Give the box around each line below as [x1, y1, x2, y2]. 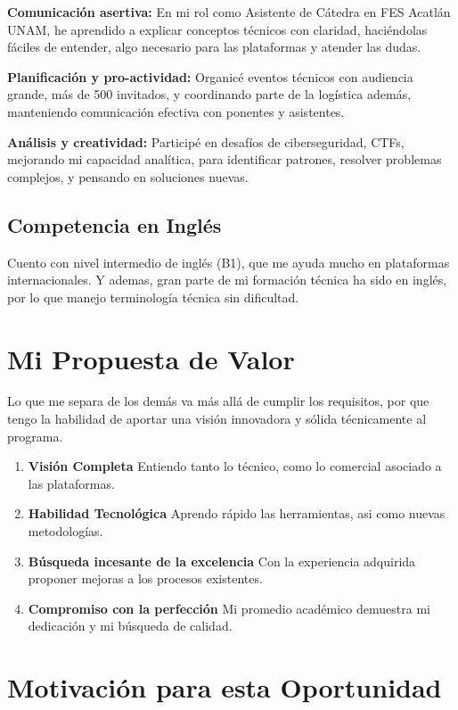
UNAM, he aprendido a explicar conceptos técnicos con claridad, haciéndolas [7, 20, 428, 38]
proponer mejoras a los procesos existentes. [28, 569, 263, 588]
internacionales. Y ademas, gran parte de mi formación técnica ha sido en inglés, [7, 270, 447, 289]
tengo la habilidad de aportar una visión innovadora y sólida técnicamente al [7, 409, 427, 428]
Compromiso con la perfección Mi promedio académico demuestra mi [28, 599, 430, 617]
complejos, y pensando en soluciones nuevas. [7, 167, 249, 186]
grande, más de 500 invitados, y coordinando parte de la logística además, [7, 85, 412, 103]
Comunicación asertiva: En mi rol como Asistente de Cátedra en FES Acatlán [7, 3, 451, 21]
